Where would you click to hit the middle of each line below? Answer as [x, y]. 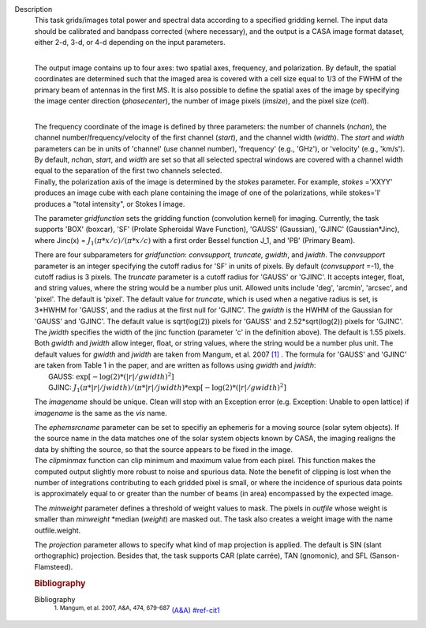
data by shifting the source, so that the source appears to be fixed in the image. [164, 449]
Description [34, 9]
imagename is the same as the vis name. [101, 413]
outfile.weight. [58, 530]
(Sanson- [385, 555]
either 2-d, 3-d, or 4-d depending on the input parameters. [130, 43]
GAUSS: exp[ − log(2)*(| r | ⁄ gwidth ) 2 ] [111, 376]
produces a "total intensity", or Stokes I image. [110, 204]
